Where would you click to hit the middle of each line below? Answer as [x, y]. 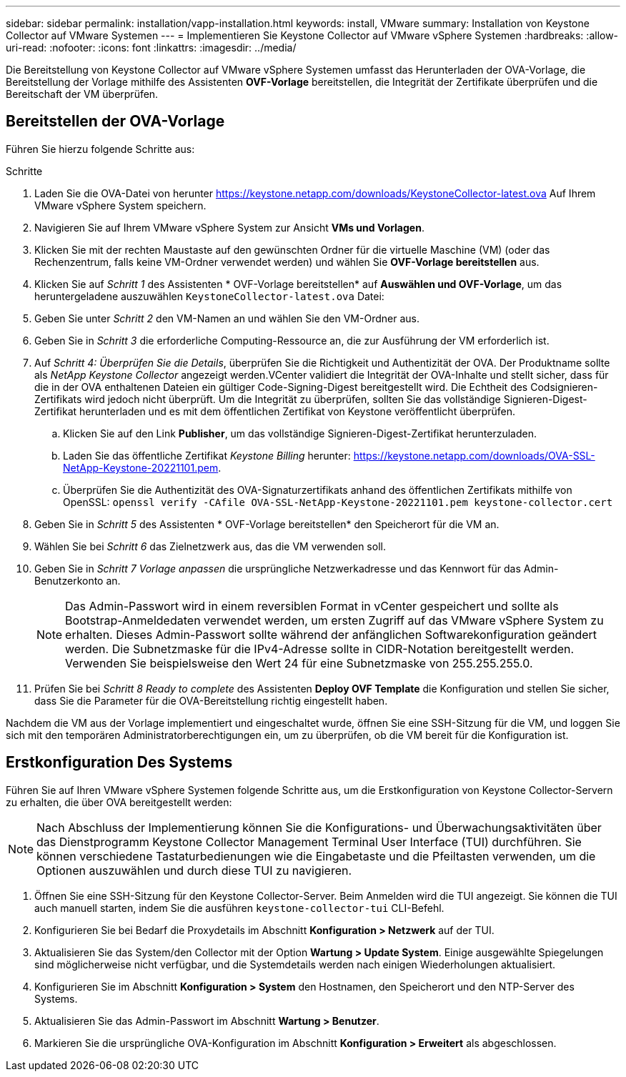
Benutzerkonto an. [78, 580]
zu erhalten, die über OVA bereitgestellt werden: [119, 802]
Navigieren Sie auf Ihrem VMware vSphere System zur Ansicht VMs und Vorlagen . [229, 227]
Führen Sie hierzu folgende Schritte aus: [100, 149]
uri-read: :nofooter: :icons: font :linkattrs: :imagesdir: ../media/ [151, 48]
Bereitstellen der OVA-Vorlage [115, 121]
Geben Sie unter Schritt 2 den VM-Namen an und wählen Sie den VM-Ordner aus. [227, 318]
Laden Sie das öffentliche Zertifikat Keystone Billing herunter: [207, 455]
